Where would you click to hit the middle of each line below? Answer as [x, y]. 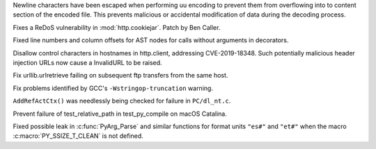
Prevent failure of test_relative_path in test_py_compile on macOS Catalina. [120, 114]
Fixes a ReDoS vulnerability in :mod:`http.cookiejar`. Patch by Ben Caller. [117, 27]
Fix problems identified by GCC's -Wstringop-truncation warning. [113, 88]
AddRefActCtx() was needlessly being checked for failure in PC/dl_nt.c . [122, 101]
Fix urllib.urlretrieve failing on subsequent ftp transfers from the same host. [120, 76]
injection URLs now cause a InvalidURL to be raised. [88, 62]
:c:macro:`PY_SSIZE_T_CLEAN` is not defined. [78, 136]
